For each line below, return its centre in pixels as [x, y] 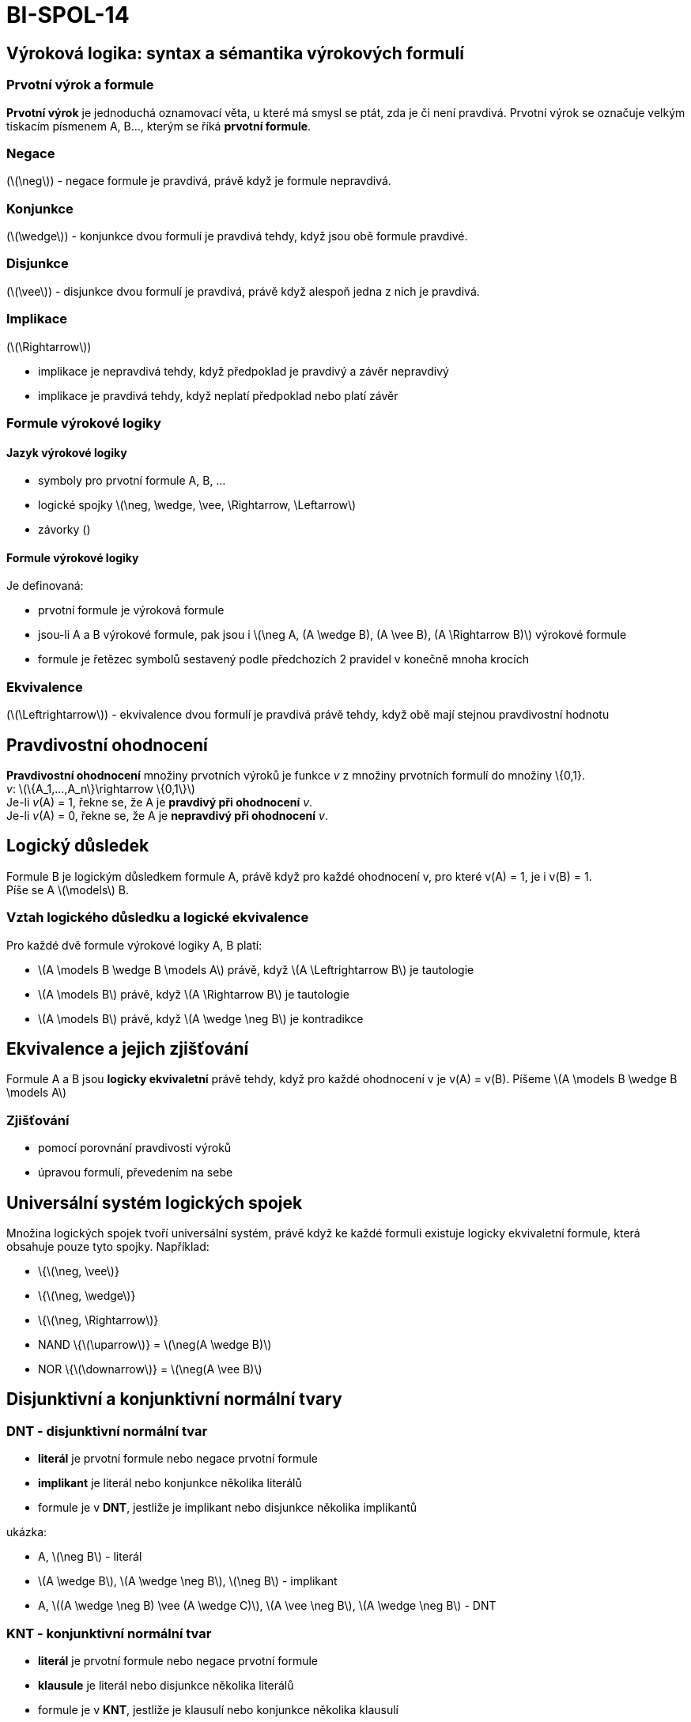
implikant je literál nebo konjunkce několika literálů [170, 1483]
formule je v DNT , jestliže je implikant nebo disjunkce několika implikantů [228, 1508]
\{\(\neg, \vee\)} [79, 1271]
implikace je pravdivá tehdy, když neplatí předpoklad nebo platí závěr [218, 395]
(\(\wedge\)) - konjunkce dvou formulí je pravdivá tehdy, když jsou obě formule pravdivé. [237, 236]
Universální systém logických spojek [155, 1203]
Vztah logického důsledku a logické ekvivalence [158, 918]
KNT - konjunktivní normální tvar [109, 1633]
